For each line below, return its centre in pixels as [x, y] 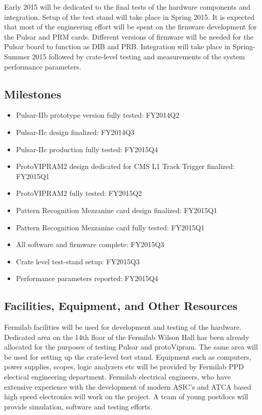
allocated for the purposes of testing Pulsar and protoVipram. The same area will [131, 347]
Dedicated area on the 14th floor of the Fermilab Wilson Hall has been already [127, 337]
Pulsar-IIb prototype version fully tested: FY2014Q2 [98, 115]
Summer [17, 56]
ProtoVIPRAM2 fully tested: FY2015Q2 [79, 193]
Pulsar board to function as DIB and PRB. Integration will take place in [117, 46]
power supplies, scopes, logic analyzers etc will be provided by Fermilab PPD [124, 367]
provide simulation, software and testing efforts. [78, 406]
